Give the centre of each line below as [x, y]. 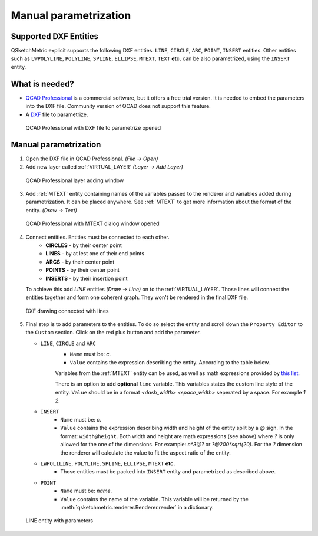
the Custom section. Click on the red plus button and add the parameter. [113, 333]
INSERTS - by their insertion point [87, 278]
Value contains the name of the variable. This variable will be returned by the [154, 499]
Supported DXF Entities [55, 36]
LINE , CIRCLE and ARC [68, 343]
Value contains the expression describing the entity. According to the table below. [170, 362]
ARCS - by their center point [80, 262]
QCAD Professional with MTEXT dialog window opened [92, 223]
